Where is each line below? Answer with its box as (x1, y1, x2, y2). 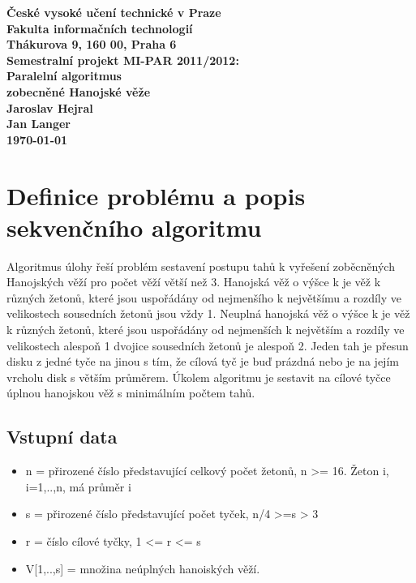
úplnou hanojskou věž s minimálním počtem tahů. (6, 384, 255, 401)
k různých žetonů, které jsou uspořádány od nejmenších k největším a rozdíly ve (6, 321, 405, 338)
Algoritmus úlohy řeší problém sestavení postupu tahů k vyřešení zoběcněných (6, 257, 395, 274)
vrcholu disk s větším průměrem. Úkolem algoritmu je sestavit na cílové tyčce (6, 368, 391, 385)
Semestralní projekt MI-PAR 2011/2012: (6, 51, 239, 68)
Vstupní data (6, 424, 118, 449)
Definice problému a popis (6, 178, 306, 212)
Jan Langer (6, 115, 71, 132)
